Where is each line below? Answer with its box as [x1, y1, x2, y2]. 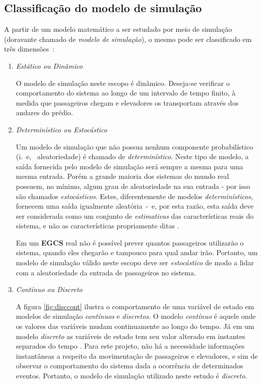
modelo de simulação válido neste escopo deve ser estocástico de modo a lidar [16, 257, 254, 268]
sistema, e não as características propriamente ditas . [16, 220, 179, 231]
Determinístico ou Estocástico [16, 124, 107, 134]
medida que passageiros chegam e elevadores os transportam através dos [16, 97, 239, 108]
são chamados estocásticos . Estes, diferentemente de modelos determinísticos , [16, 190, 253, 201]
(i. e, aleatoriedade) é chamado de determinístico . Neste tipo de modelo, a [16, 151, 249, 162]
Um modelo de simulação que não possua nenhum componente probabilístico [16, 141, 253, 152]
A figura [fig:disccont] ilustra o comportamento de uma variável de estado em [16, 301, 254, 311]
